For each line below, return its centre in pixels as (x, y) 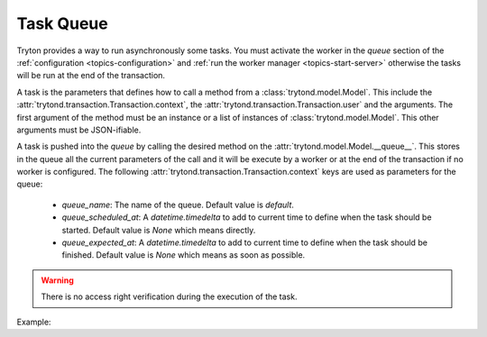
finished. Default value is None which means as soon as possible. (184, 255)
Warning (57, 280)
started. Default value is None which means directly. (159, 230)
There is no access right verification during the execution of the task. (169, 296)
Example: (34, 322)
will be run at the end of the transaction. (91, 76)
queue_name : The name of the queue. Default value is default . (178, 205)
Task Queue (62, 23)
